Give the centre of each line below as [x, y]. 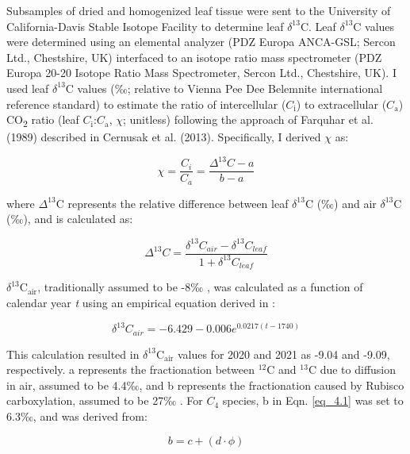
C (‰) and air [341, 203]
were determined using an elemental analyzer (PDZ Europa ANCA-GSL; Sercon [201, 42]
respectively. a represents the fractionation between [131, 369]
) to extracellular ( [341, 104]
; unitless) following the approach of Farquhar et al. [248, 119]
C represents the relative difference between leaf [172, 203]
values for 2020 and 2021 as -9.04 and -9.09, [284, 354]
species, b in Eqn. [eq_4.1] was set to [313, 400]
